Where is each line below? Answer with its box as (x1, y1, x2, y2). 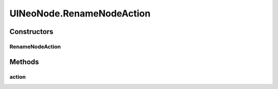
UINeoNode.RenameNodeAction (9, 8, 151, 19)
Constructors (9, 27, 54, 36)
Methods (9, 57, 39, 66)
